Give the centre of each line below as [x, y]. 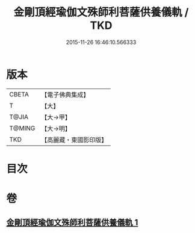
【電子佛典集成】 [65, 95]
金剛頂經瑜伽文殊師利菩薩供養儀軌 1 [72, 222]
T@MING [22, 128]
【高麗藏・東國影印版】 [74, 140]
